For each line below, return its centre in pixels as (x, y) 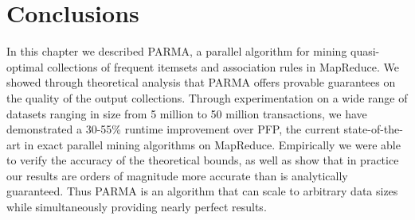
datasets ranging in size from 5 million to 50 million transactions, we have (187, 113)
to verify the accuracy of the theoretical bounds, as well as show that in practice (203, 160)
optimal (25, 66)
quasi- (365, 51)
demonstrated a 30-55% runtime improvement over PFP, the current (173, 129)
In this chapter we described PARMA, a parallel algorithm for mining (177, 51)
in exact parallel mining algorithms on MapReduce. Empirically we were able (212, 144)
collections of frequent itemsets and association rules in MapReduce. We (223, 66)
